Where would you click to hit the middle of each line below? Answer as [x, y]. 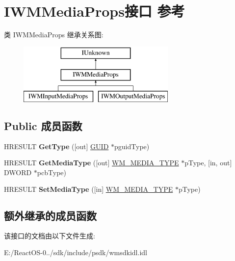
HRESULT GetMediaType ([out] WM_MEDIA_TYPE [91, 163]
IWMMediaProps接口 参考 [94, 11]
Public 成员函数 [43, 126]
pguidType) [132, 146]
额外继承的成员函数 [50, 215]
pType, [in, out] [208, 163]
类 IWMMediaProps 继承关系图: [54, 35]
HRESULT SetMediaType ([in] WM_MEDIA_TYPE [89, 189]
